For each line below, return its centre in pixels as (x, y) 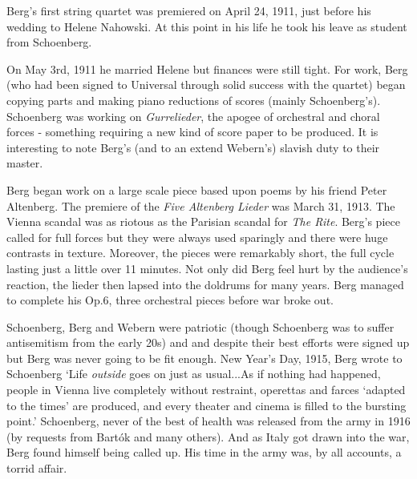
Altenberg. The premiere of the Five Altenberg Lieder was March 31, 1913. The (201, 205)
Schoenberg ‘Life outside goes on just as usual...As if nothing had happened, (194, 374)
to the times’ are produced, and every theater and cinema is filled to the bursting (206, 405)
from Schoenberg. (49, 42)
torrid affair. (37, 468)
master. (25, 163)
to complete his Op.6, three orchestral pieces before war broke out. (170, 300)
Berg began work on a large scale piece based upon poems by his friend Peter (197, 189)
